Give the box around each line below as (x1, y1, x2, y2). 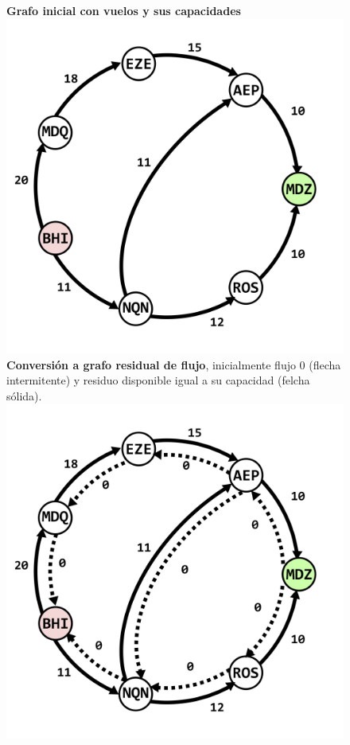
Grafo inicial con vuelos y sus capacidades (6, 2, 241, 18)
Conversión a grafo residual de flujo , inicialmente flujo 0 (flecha (6, 356, 341, 372)
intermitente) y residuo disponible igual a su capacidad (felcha (6, 372, 310, 388)
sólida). (6, 388, 42, 404)
